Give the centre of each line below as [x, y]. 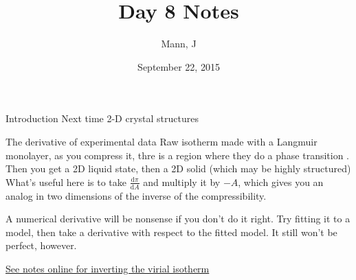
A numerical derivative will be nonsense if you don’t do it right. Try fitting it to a [178, 219]
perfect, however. [41, 245]
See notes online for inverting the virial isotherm [108, 268]
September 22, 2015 [179, 66]
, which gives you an [281, 182]
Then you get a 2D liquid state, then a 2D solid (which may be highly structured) [178, 168]
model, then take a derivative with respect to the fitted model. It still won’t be [171, 232]
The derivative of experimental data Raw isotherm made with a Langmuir [162, 141]
